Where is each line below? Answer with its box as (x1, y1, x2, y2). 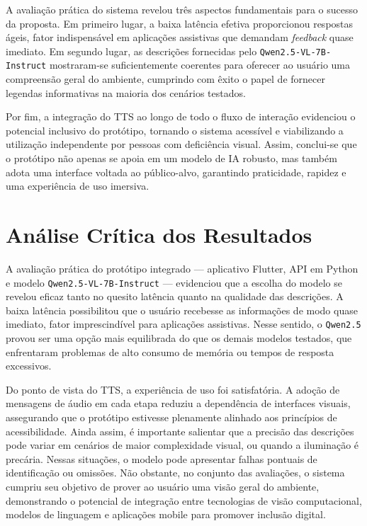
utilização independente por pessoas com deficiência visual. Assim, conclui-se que (6, 137, 357, 151)
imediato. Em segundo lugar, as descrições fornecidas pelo (6, 43, 257, 58)
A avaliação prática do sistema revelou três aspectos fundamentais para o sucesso (6, 2, 358, 16)
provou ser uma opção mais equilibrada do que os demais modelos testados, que (6, 331, 352, 345)
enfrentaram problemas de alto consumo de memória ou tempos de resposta (6, 344, 334, 359)
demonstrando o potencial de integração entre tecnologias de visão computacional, (6, 493, 362, 508)
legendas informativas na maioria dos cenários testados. (6, 85, 246, 100)
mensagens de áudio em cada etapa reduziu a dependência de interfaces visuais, (6, 396, 351, 411)
